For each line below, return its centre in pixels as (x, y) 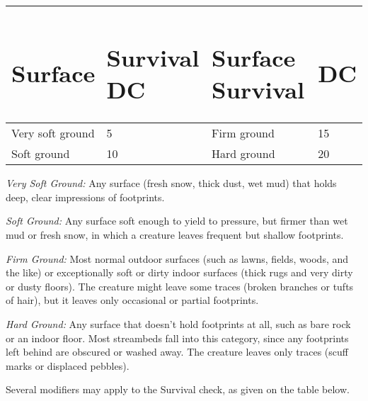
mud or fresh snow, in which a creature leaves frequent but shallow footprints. (175, 235)
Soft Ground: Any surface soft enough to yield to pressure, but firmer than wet (177, 221)
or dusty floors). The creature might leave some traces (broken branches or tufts (180, 286)
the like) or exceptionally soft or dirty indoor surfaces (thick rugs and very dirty (179, 272)
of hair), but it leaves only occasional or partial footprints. (132, 300)
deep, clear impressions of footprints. (85, 197)
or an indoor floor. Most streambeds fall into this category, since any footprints (177, 338)
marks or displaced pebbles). (68, 365)
